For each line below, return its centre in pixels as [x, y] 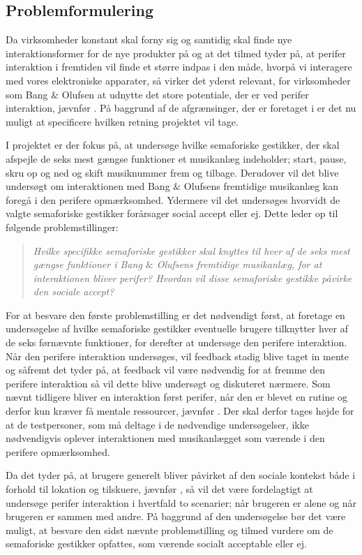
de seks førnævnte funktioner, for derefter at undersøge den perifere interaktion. [176, 342]
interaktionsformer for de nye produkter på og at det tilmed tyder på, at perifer [176, 53]
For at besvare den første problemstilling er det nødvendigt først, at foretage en [175, 314]
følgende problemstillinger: [62, 227]
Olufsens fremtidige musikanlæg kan [261, 186]
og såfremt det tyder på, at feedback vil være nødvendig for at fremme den [165, 370]
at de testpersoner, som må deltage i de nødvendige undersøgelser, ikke [157, 424]
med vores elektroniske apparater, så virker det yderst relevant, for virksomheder [178, 80]
